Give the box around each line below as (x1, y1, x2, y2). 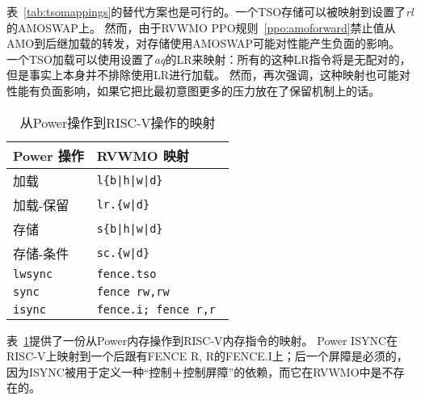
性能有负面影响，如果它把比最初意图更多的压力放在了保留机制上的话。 (6, 82, 380, 99)
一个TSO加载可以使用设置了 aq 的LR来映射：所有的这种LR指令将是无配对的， (6, 50, 411, 67)
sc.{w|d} (96, 246, 150, 259)
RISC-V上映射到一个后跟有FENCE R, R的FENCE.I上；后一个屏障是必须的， (6, 347, 408, 364)
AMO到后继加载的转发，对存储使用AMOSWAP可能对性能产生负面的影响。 (6, 35, 401, 52)
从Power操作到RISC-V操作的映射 (19, 112, 216, 132)
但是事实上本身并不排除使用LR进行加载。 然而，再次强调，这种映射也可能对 (6, 66, 410, 83)
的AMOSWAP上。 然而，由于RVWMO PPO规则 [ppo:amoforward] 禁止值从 (6, 19, 396, 36)
